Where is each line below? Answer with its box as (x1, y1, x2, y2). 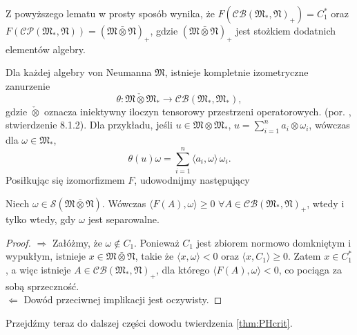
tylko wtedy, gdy (6, 212, 76, 227)
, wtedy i (307, 195, 345, 210)
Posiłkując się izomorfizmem (6, 172, 125, 186)
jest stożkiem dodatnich (235, 23, 336, 37)
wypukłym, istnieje (6, 249, 86, 263)
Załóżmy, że (52, 235, 102, 249)
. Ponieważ (134, 235, 180, 249)
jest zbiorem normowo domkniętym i (196, 235, 351, 249)
